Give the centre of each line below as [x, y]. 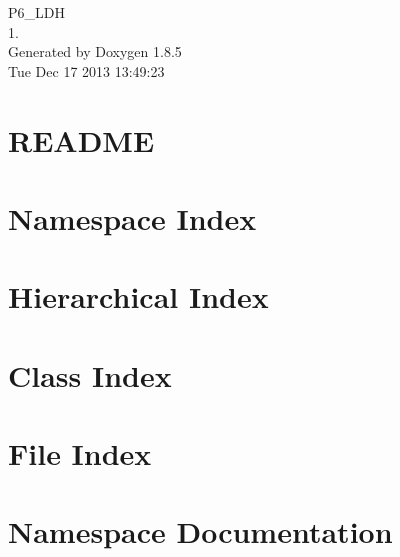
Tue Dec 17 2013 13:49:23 [86, 70]
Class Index [90, 374]
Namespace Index [132, 217]
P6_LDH [36, 12]
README [81, 139]
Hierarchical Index [138, 296]
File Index [80, 453]
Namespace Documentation [200, 531]
